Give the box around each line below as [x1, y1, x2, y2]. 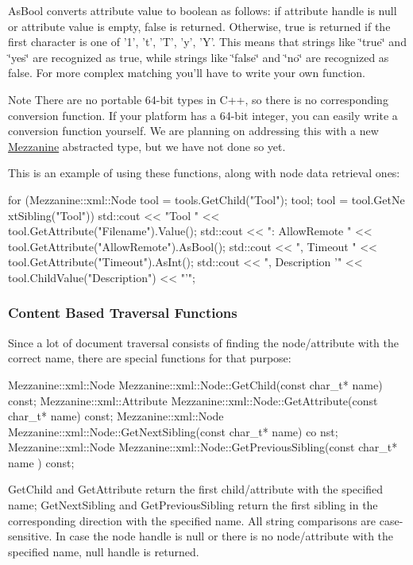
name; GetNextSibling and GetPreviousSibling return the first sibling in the [8, 497, 378, 513]
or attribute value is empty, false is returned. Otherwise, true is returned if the [8, 17, 391, 34]
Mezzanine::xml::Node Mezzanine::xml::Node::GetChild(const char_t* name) [8, 376, 383, 393]
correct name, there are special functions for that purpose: [8, 350, 291, 366]
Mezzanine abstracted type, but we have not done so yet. [8, 137, 286, 154]
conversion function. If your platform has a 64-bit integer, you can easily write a [8, 106, 398, 123]
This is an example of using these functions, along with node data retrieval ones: [8, 164, 400, 181]
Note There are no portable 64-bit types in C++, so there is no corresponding [8, 91, 388, 107]
